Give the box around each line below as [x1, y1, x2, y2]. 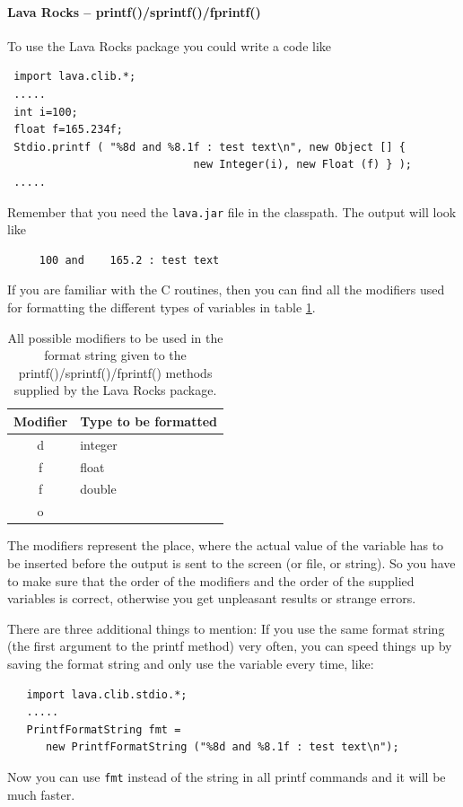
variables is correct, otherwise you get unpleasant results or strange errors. [7, 589, 416, 608]
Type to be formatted [80, 411, 218, 430]
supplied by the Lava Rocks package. [13, 381, 217, 399]
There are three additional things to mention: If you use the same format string [7, 618, 445, 637]
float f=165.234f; [13, 123, 123, 136]
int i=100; [13, 105, 78, 118]
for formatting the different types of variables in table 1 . [7, 297, 316, 316]
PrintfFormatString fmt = [26, 723, 181, 736]
